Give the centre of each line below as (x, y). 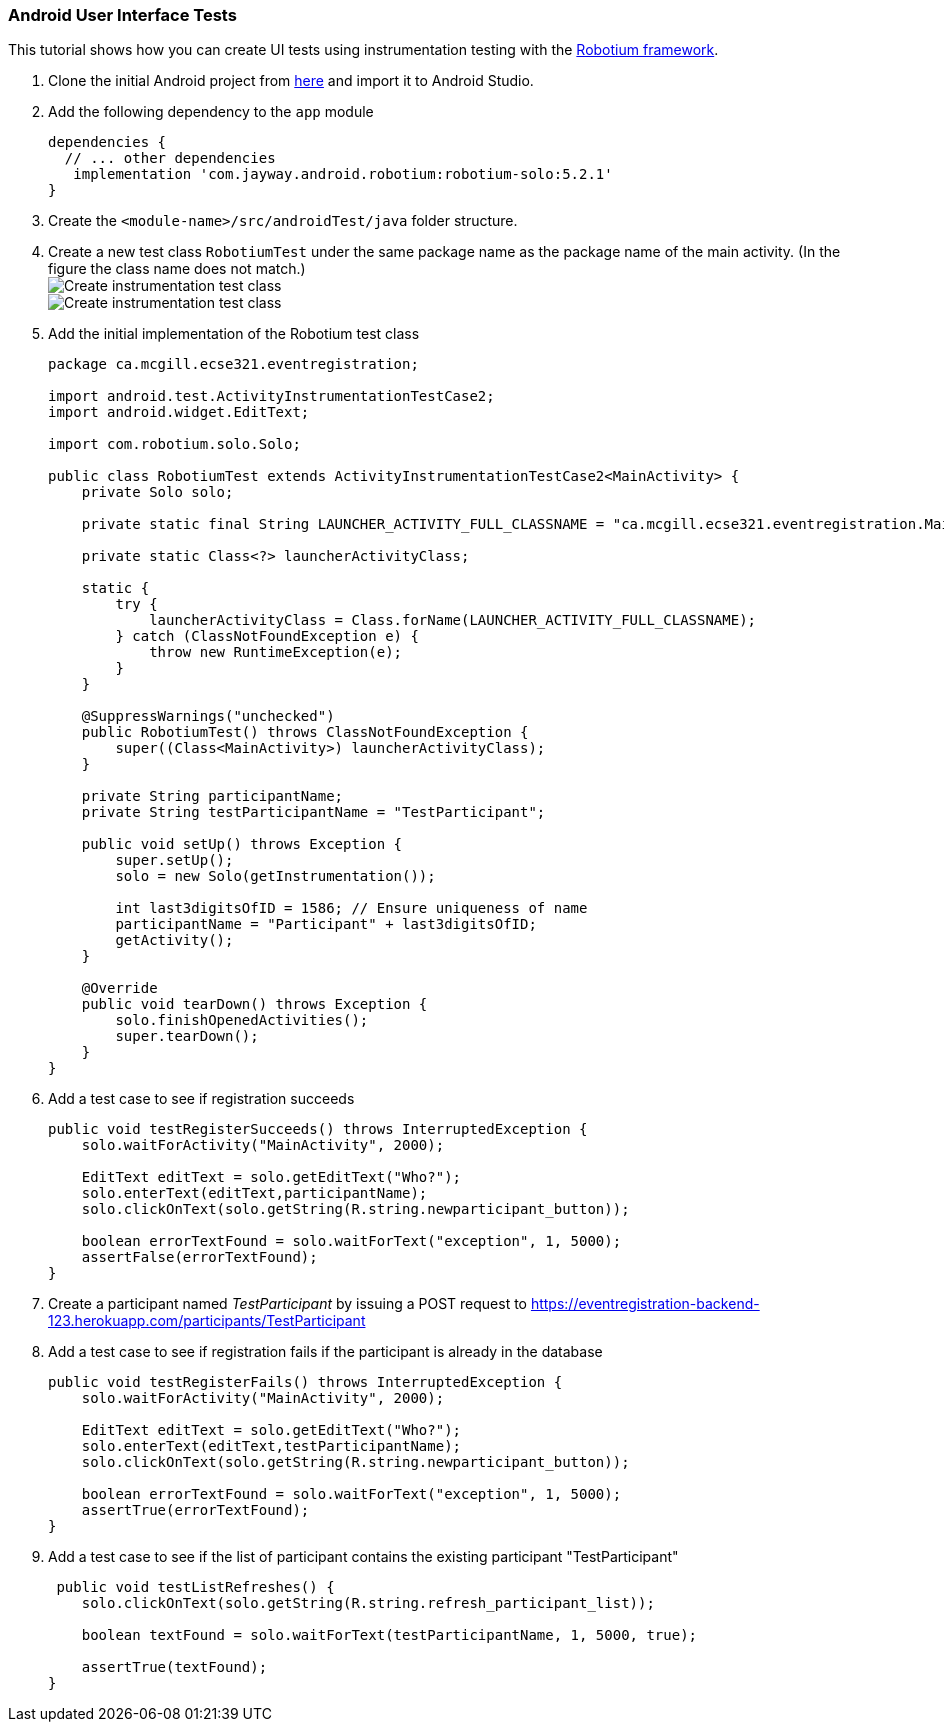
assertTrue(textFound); (174, 1667)
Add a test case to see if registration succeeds (201, 1099)
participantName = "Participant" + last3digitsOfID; (326, 924)
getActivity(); (174, 940)
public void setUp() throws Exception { (242, 844)
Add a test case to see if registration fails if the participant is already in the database (325, 1352)
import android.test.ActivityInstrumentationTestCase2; (271, 396)
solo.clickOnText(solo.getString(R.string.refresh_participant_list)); (368, 1603)
